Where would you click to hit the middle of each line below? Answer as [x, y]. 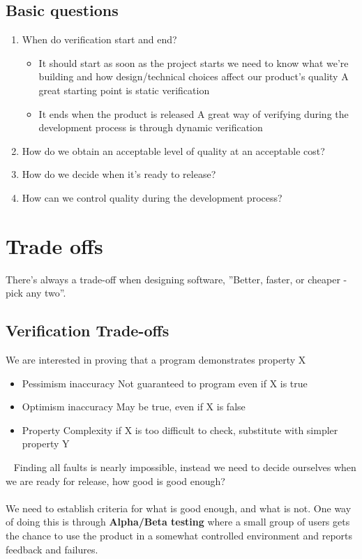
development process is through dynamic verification [151, 127]
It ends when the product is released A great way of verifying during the [194, 113]
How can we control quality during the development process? [152, 197]
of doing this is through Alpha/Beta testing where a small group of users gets [178, 522]
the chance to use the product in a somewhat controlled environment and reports [179, 535]
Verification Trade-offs [88, 330]
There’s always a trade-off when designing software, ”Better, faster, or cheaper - [176, 279]
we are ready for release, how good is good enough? [115, 480]
